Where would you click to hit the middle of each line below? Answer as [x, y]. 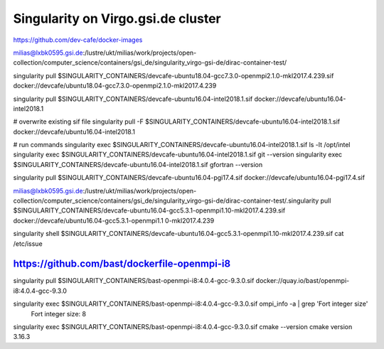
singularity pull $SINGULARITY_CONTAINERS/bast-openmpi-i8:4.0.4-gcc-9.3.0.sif [134, 281]
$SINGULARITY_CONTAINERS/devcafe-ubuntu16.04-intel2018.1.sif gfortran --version [138, 164]
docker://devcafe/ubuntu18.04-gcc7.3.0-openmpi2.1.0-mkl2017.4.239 [115, 86]
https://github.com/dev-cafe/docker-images [78, 40]
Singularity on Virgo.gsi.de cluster [117, 18]
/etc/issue [28, 243]
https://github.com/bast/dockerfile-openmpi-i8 [122, 264]
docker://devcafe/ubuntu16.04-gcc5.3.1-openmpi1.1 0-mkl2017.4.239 [114, 220]
